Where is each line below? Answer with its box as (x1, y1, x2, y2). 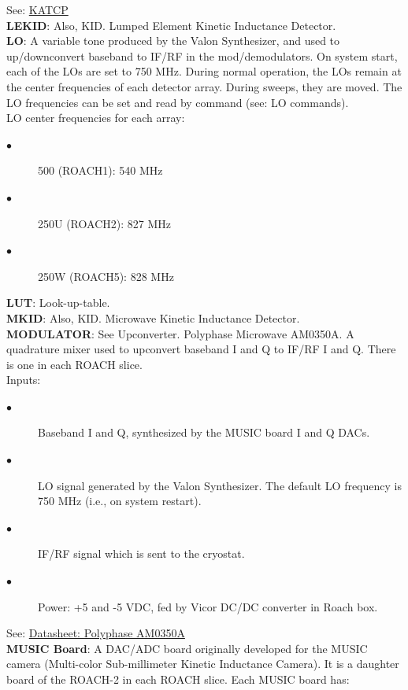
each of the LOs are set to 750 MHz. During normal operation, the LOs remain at (6, 63, 402, 79)
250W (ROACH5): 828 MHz (38, 268, 174, 284)
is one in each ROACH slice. (6, 356, 143, 372)
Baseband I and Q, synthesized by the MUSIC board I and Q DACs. (38, 424, 370, 441)
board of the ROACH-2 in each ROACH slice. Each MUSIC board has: (6, 671, 350, 687)
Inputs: (6, 371, 41, 388)
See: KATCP (6, 2, 69, 17)
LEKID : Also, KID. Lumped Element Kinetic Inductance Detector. (6, 17, 336, 33)
